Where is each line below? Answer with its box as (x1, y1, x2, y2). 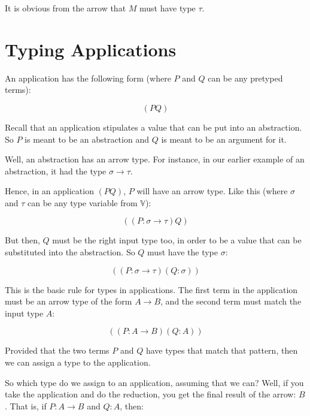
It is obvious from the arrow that (5, 2, 126, 14)
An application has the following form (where (5, 71, 171, 84)
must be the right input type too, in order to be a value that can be (52, 234, 302, 246)
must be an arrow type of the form (5, 295, 132, 308)
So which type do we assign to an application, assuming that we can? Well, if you (5, 376, 304, 388)
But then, (5, 234, 40, 246)
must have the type (147, 246, 218, 258)
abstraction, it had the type (5, 164, 107, 177)
